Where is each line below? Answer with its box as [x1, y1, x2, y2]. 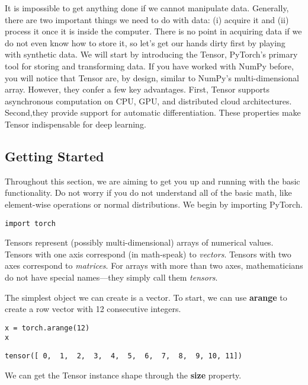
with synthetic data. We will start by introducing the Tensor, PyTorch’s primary [5, 48, 298, 61]
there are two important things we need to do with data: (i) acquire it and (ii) [5, 13, 289, 26]
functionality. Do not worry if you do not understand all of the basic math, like [5, 186, 292, 199]
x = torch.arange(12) [5, 323, 90, 332]
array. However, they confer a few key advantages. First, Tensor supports [5, 83, 269, 96]
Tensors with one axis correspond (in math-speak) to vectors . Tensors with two [5, 247, 291, 260]
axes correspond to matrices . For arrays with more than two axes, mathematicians [5, 259, 303, 272]
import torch [5, 219, 56, 228]
